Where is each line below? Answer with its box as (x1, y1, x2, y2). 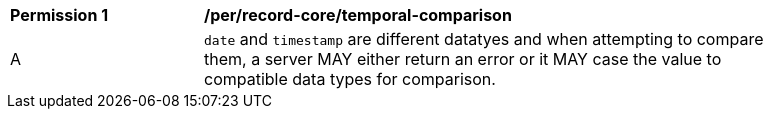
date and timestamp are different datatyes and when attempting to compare (204, 29, 764, 49)
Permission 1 (10, 5, 109, 25)
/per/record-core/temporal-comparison (204, 5, 512, 25)
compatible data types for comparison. (204, 69, 496, 89)
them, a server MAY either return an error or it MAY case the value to (204, 49, 722, 69)
